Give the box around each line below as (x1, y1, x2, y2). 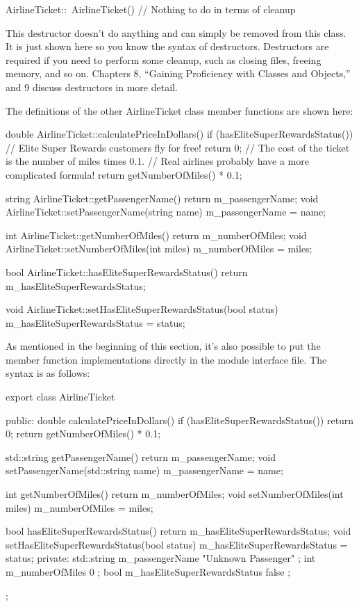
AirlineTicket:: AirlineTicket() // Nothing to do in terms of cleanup (6, 2, 296, 16)
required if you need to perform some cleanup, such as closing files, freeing (6, 52, 322, 67)
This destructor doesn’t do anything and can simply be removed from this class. (6, 25, 347, 40)
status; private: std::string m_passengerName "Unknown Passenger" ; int (6, 551, 316, 565)
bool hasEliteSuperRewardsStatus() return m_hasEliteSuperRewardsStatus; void (6, 524, 351, 538)
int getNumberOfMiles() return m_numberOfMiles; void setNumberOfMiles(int (6, 487, 344, 501)
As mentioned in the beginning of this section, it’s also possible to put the (6, 339, 321, 353)
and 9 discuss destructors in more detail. (6, 79, 178, 94)
